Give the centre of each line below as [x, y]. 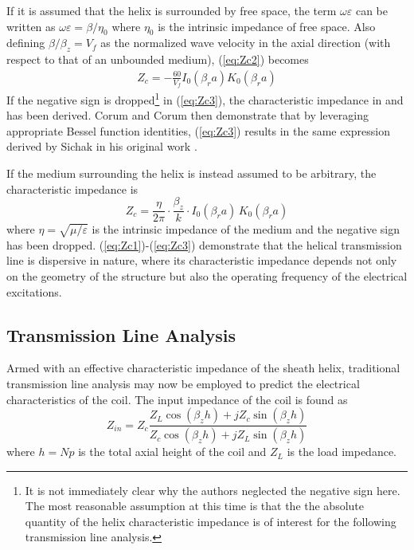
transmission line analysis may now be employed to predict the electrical [183, 384]
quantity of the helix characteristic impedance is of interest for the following [211, 521]
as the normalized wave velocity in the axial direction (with [246, 43]
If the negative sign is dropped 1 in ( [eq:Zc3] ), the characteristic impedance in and [205, 98]
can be [372, 10]
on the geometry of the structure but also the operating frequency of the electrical [207, 276]
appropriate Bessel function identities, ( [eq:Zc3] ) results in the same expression [199, 130]
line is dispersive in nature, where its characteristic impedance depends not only [202, 260]
